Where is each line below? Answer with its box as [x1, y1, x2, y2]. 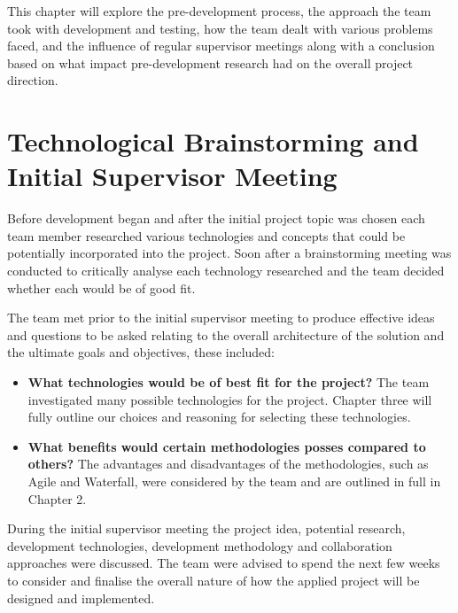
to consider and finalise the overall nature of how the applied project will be [7, 570, 420, 589]
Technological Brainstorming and [7, 123, 419, 159]
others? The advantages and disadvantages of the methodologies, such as [27, 454, 429, 473]
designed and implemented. [7, 588, 155, 607]
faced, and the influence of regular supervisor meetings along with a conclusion [7, 36, 435, 55]
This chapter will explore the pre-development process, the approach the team [7, 2, 431, 19]
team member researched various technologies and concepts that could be [7, 226, 406, 244]
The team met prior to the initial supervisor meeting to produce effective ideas [7, 308, 435, 327]
